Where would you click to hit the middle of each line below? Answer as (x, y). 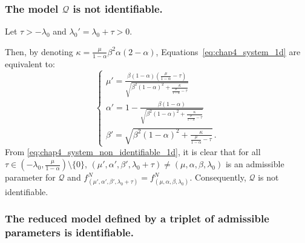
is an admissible (255, 164)
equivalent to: (30, 63)
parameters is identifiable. (69, 232)
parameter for (30, 177)
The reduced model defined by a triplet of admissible (137, 218)
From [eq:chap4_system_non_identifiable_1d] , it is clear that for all (133, 152)
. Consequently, (218, 177)
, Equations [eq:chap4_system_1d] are (228, 51)
